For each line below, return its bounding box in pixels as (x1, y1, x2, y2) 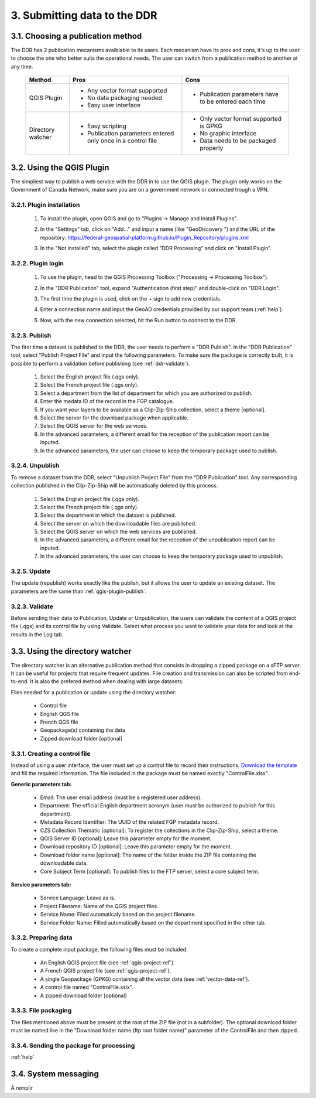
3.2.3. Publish (11, 331, 51, 339)
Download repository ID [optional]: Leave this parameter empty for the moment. (40, 843, 232, 850)
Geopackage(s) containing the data (40, 727, 126, 734)
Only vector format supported (200, 115, 282, 123)
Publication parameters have (200, 90, 279, 98)
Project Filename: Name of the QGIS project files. (40, 902, 159, 909)
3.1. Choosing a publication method (11, 31, 142, 41)
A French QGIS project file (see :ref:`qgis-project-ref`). (40, 967, 171, 974)
